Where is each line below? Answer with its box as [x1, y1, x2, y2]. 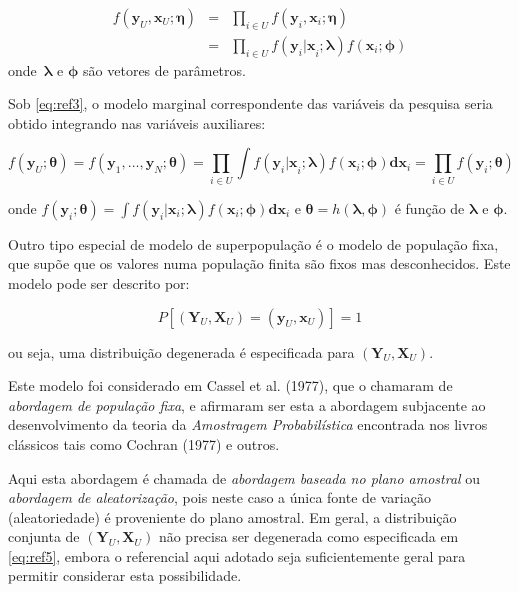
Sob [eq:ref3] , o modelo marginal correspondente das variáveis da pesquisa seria [8, 93, 493, 114]
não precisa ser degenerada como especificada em [158, 526, 459, 547]
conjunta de [8, 526, 80, 547]
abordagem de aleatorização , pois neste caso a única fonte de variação [8, 487, 431, 508]
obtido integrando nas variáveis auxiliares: [8, 112, 266, 133]
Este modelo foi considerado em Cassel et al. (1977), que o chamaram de [8, 375, 453, 396]
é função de [394, 197, 465, 218]
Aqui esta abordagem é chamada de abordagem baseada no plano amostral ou [8, 467, 481, 488]
